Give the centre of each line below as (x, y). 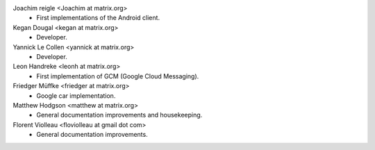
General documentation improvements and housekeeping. (119, 115)
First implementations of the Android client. (98, 18)
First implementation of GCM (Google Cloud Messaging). (118, 76)
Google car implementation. (76, 95)
